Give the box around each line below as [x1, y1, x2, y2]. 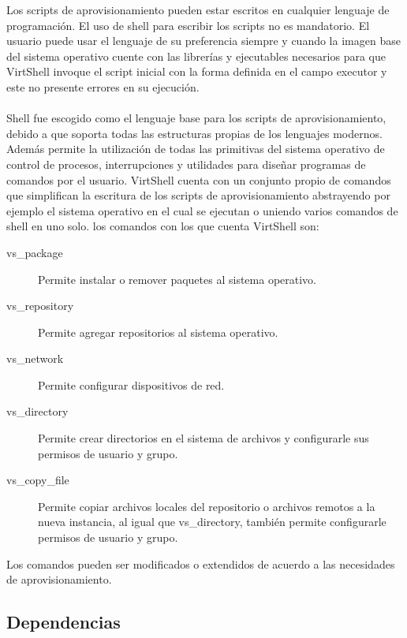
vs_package [6, 244, 63, 260]
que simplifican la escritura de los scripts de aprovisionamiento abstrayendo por [6, 187, 390, 203]
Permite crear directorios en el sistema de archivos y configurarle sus [38, 430, 369, 446]
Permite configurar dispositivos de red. [38, 376, 225, 393]
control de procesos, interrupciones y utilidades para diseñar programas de [6, 155, 366, 172]
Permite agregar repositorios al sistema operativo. [38, 323, 278, 340]
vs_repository [6, 297, 74, 314]
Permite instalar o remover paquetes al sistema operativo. [38, 270, 316, 287]
